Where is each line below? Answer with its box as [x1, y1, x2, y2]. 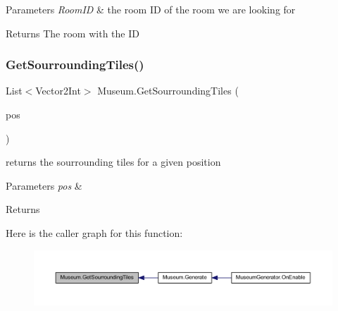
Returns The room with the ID [6, 25, 139, 40]
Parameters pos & [6, 178, 82, 193]
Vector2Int [35, 83, 81, 98]
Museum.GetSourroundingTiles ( [97, 83, 239, 98]
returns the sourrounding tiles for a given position [6, 154, 221, 169]
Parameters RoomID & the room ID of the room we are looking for [6, 2, 296, 16]
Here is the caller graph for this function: [6, 225, 183, 240]
